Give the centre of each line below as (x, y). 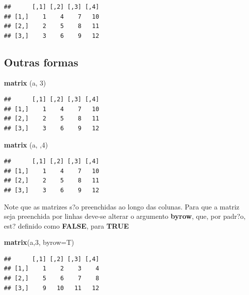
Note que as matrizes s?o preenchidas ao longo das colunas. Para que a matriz (122, 206)
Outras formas (41, 62)
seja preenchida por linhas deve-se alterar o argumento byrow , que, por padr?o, (125, 216)
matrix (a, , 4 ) (26, 144)
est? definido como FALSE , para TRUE (66, 225)
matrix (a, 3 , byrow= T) (39, 242)
